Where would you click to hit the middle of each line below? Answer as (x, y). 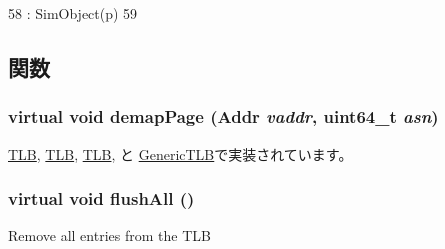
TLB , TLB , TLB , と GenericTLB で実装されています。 (180, 153)
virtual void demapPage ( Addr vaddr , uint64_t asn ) (223, 116)
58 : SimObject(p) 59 (73, 13)
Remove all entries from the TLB (109, 235)
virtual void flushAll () (101, 198)
